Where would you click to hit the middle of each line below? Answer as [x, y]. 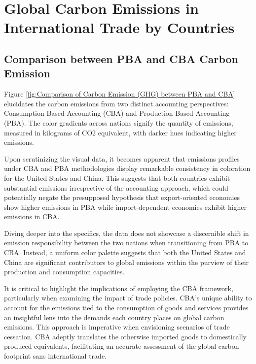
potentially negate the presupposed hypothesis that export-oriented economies [122, 197]
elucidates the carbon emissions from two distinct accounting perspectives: [116, 103]
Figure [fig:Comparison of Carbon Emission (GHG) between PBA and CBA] [120, 94]
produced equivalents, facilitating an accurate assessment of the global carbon [122, 346]
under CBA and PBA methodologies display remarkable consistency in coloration [127, 168]
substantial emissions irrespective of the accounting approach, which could [116, 187]
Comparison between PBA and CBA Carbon [121, 58]
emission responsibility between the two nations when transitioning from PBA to [126, 243]
